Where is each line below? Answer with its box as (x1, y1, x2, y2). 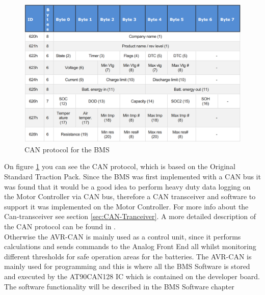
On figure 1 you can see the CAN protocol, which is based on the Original (4, 161, 235, 172)
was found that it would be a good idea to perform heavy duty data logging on (4, 181, 251, 192)
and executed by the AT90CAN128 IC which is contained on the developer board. (4, 271, 260, 281)
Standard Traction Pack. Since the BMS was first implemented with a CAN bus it (4, 171, 261, 181)
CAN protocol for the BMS (24, 144, 110, 154)
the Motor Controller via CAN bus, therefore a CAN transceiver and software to (4, 191, 256, 202)
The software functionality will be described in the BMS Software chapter (4, 281, 234, 291)
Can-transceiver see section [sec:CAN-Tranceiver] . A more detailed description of (4, 211, 256, 222)
